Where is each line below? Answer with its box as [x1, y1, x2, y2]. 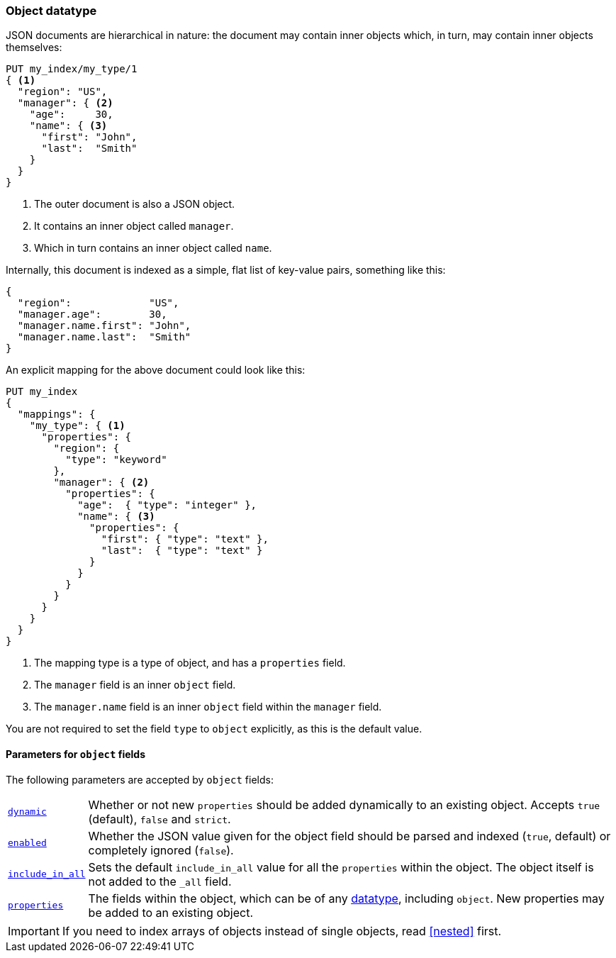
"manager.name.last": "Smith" [17, 331, 191, 343]
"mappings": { [17, 408, 96, 420]
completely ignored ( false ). [88, 842, 234, 857]
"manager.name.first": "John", [17, 320, 191, 332]
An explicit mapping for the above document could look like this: [6, 364, 306, 377]
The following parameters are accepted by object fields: [6, 773, 274, 786]
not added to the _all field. [88, 874, 232, 889]
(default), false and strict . [88, 811, 231, 826]
